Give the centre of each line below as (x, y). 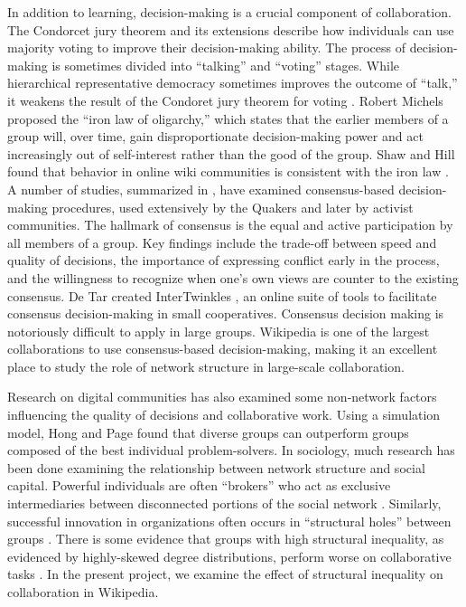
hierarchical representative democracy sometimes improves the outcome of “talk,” (233, 83)
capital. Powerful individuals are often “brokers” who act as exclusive (199, 485)
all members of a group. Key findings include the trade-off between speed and (222, 242)
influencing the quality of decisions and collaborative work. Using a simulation (224, 415)
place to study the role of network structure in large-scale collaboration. (206, 366)
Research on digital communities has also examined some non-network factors (222, 397)
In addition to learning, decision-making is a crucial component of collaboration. (229, 12)
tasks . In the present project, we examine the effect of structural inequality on (225, 574)
